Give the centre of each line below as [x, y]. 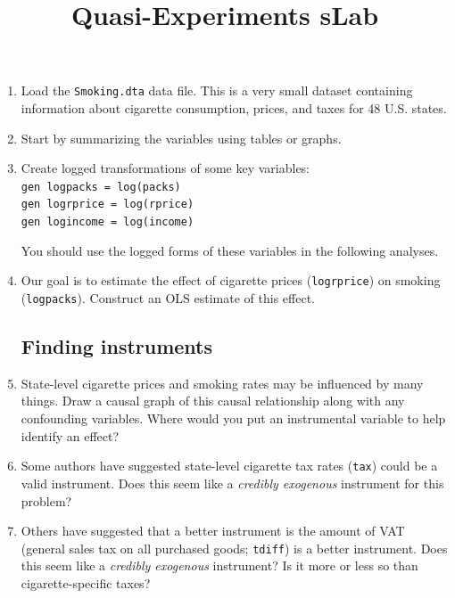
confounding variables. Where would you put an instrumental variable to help [233, 418]
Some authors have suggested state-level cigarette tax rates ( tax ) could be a [229, 466]
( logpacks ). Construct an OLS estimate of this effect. [168, 298]
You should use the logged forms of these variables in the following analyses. [230, 250]
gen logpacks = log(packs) [101, 187]
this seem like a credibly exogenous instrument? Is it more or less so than [219, 565]
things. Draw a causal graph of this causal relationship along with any [213, 401]
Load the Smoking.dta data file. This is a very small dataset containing [217, 90]
